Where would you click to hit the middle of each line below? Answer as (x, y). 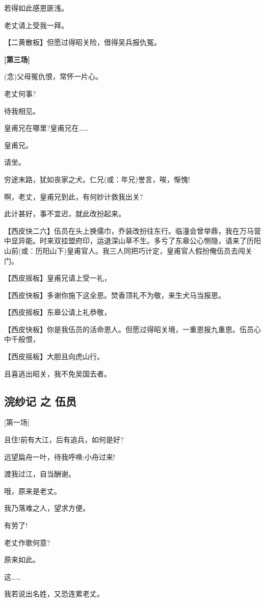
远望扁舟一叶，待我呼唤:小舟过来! (60, 456)
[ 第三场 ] (17, 59)
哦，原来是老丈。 (33, 491)
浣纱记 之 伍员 (41, 401)
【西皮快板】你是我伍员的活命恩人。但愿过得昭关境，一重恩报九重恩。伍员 (129, 329)
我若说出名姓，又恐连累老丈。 (54, 594)
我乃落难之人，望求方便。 (47, 508)
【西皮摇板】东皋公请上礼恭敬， (58, 312)
